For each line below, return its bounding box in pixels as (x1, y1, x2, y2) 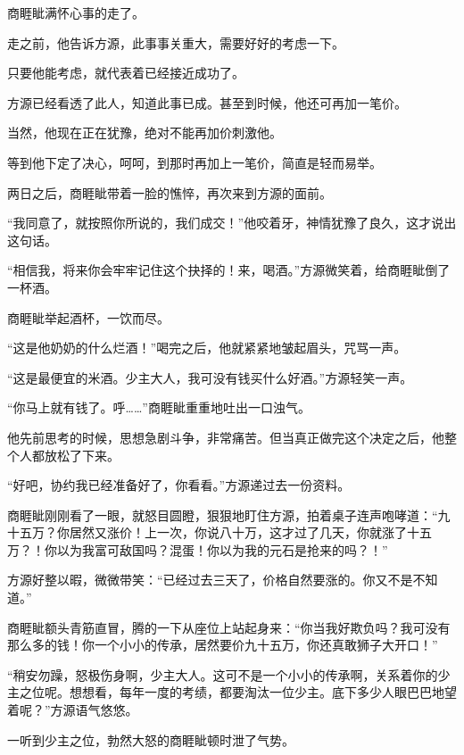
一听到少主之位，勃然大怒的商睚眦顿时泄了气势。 (7, 730, 294, 749)
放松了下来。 (44, 445, 120, 464)
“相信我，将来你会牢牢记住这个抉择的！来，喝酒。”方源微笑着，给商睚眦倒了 (7, 261, 451, 279)
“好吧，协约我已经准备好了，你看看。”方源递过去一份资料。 (7, 476, 351, 494)
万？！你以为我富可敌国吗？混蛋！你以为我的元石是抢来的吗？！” (7, 540, 388, 559)
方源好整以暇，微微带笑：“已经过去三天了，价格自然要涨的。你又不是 (7, 570, 413, 589)
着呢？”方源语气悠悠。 (7, 701, 138, 719)
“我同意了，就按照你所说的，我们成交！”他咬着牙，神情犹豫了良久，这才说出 (7, 213, 457, 232)
